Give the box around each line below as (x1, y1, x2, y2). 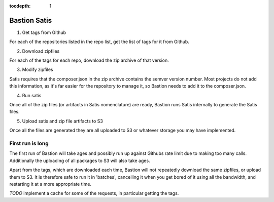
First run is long (9, 140, 49, 147)
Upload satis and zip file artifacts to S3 (22, 118, 104, 124)
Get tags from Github (22, 29, 66, 35)
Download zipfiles (22, 48, 60, 54)
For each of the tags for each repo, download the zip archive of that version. (9, 57, 169, 63)
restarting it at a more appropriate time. (9, 181, 91, 187)
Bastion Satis (9, 16, 52, 25)
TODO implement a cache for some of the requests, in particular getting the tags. (9, 190, 179, 196)
